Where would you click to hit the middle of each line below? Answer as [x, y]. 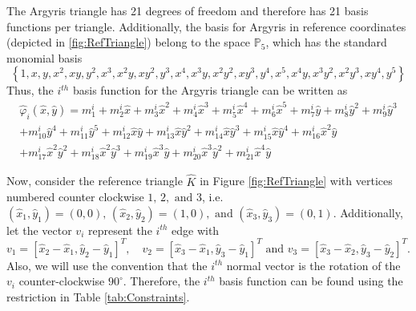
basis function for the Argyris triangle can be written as [210, 90]
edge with [196, 230]
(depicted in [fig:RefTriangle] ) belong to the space [129, 42]
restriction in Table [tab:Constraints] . [98, 297]
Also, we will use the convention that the [107, 265]
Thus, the [30, 90]
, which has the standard [326, 42]
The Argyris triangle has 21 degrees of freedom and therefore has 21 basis [188, 10]
